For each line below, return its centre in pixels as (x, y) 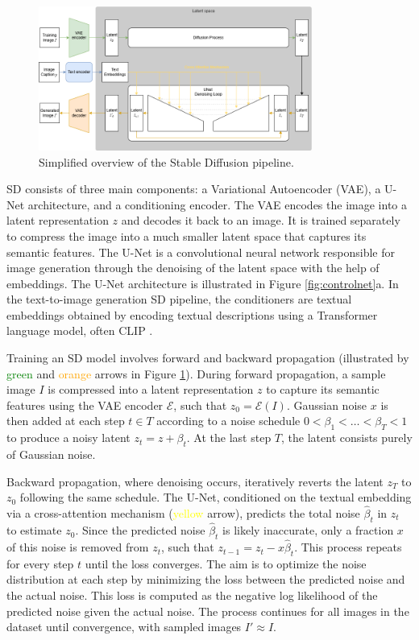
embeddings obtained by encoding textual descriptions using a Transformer (192, 314)
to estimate (34, 530)
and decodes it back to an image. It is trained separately (261, 220)
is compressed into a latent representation (151, 389)
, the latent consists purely (347, 438)
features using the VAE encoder (85, 405)
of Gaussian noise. (51, 454)
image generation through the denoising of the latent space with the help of (193, 268)
